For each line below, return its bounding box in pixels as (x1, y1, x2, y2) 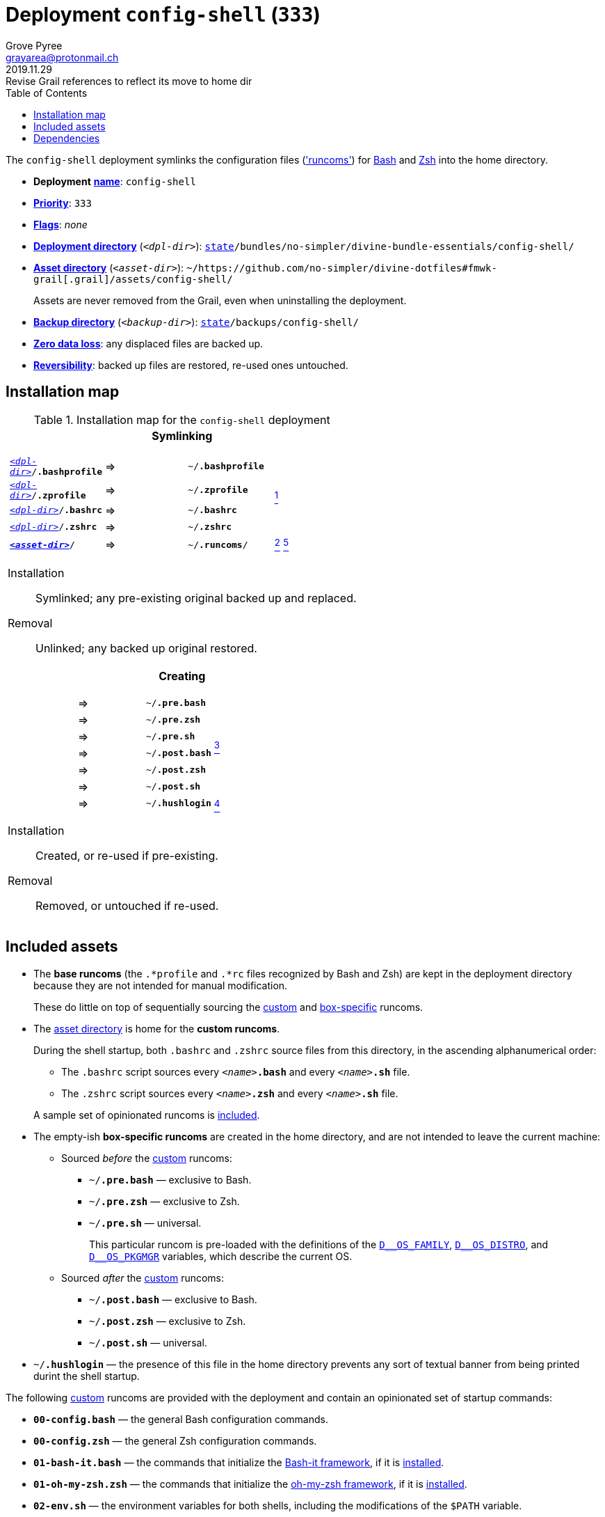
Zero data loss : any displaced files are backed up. (33, 337, 264, 349)
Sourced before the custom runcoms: (61, 1151, 232, 1164)
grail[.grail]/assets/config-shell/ (33, 273, 233, 285)
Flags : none (33, 218, 88, 230)
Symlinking (152, 428, 213, 443)
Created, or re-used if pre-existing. (35, 848, 218, 863)
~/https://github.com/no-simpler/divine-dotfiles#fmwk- (186, 262, 497, 274)
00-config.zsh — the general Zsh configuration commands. (33, 1434, 317, 1447)
